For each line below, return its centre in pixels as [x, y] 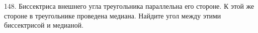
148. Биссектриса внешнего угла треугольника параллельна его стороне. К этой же [129, 6]
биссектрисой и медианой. [44, 25]
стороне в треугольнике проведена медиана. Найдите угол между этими [113, 15]
